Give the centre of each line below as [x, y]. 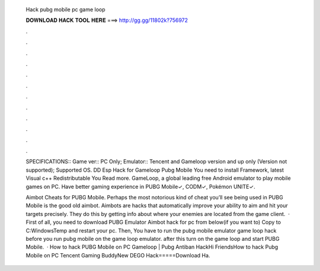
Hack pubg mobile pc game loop [66, 9]
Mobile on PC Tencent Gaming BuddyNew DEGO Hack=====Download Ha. [118, 255]
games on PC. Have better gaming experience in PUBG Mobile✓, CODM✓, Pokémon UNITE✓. [140, 186]
